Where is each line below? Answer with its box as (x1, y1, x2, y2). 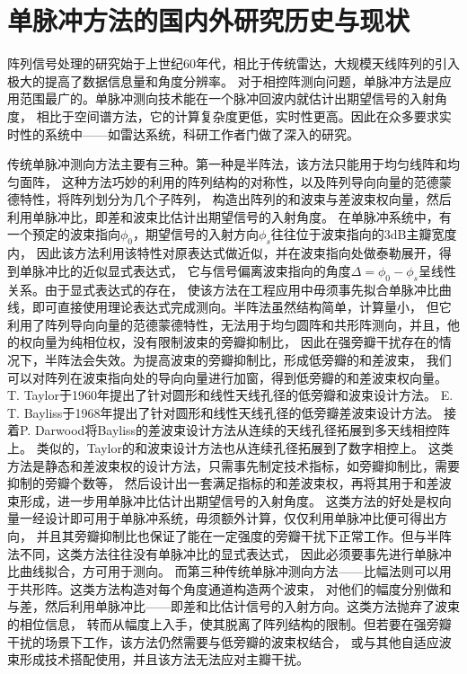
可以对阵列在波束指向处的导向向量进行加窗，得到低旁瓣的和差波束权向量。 (7, 368, 447, 386)
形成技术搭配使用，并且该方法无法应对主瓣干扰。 (19, 650, 309, 669)
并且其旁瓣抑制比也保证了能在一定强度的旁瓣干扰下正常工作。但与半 (36, 526, 439, 545)
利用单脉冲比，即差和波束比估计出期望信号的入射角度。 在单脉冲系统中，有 (7, 207, 452, 226)
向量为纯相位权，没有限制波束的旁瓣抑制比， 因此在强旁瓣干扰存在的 (31, 333, 439, 351)
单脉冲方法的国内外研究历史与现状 (7, 2, 410, 39)
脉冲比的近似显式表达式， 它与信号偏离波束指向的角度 (31, 261, 351, 279)
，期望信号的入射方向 (133, 225, 260, 244)
